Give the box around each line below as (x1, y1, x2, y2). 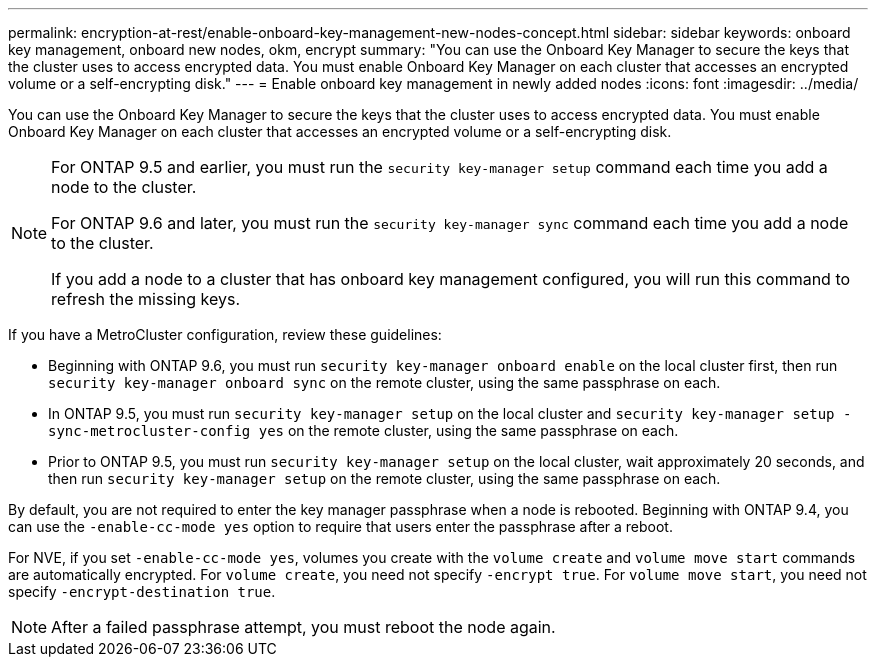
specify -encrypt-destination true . (8, 583, 276, 600)
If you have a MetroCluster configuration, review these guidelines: (8, 326, 442, 343)
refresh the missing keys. (51, 289, 240, 309)
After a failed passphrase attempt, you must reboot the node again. (51, 617, 556, 637)
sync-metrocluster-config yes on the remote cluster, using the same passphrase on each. (48, 422, 679, 439)
